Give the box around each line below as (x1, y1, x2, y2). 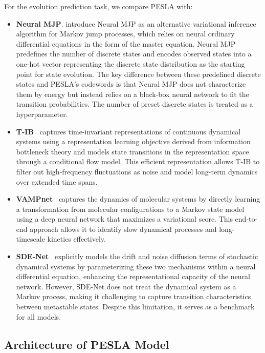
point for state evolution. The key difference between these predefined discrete (16, 68, 261, 79)
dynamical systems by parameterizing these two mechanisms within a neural (16, 261, 256, 271)
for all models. (16, 311, 61, 322)
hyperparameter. (16, 108, 68, 119)
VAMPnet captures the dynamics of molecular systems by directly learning (16, 193, 260, 204)
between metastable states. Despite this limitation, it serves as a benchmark (16, 301, 255, 312)
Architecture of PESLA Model (4, 336, 169, 352)
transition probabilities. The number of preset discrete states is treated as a (16, 99, 253, 109)
